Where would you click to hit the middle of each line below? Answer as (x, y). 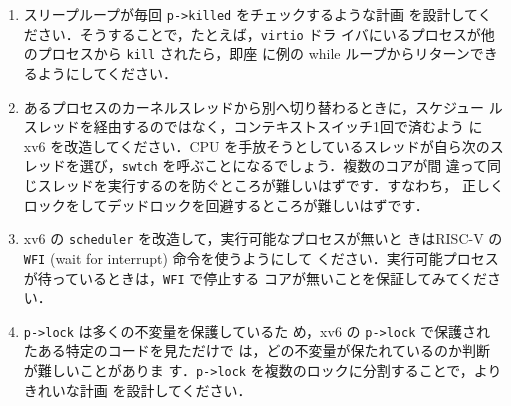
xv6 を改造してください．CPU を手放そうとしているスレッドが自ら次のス (263, 145)
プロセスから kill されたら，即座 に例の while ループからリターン (253, 53)
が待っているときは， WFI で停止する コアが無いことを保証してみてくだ (255, 277)
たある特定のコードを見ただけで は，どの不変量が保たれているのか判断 (257, 350)
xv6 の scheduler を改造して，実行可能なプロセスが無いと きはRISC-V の (263, 238)
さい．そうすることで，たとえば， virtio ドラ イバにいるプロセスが (259, 33)
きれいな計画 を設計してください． (137, 389)
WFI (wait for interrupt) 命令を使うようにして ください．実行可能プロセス (261, 257)
